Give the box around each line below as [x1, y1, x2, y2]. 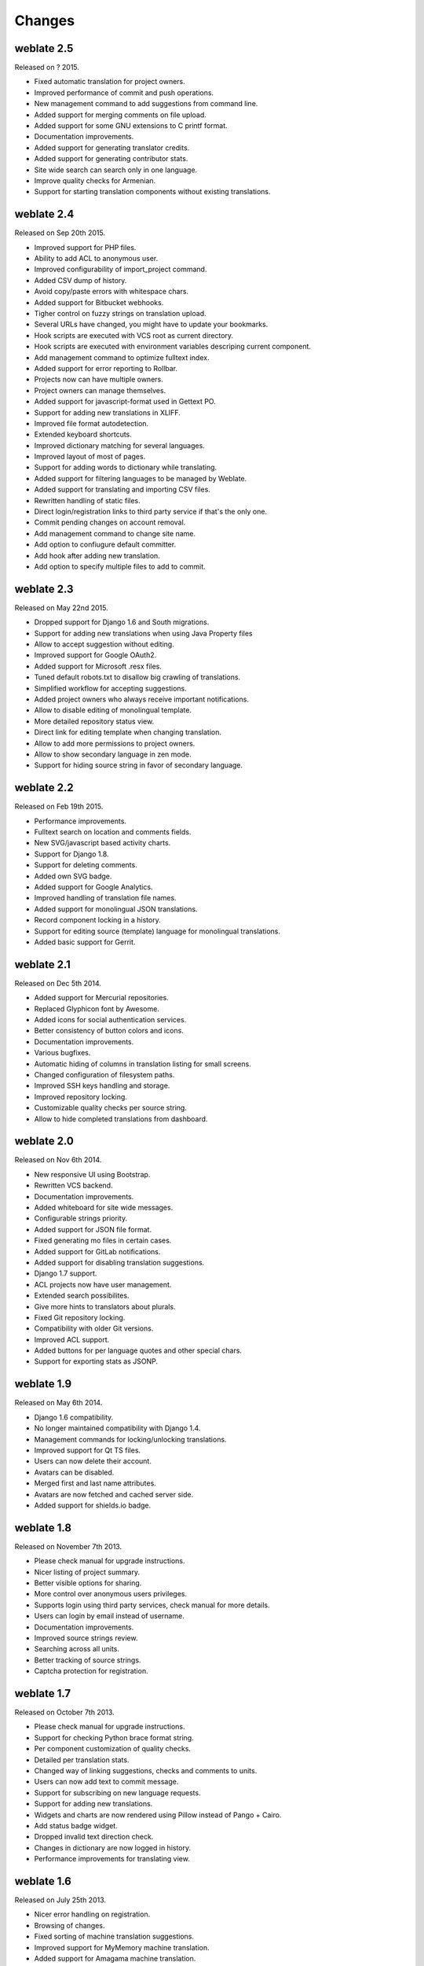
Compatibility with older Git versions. [34, 1324, 154, 1333]
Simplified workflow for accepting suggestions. [34, 683, 188, 693]
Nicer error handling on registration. [34, 1909, 151, 1919]
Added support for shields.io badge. [34, 1500, 152, 1510]
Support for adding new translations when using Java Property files [34, 628, 253, 638]
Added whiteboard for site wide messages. [34, 1203, 174, 1213]
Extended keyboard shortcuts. [34, 429, 133, 440]
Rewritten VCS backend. [34, 1180, 113, 1191]
